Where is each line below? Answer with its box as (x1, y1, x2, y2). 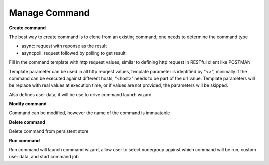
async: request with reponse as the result (21, 43, 107, 49)
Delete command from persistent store (9, 128, 89, 134)
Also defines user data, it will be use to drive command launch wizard (9, 91, 152, 97)
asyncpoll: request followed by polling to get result (21, 50, 126, 56)
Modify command (9, 101, 47, 107)
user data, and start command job (9, 154, 79, 160)
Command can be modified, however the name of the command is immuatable (9, 110, 170, 116)
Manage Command (9, 7, 90, 18)
